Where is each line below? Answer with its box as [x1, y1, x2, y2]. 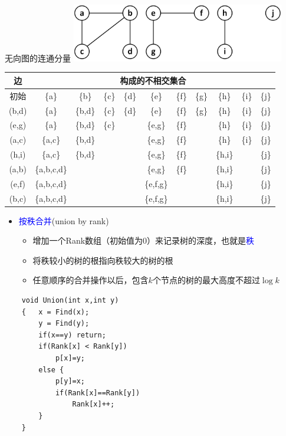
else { [38, 365, 64, 374]
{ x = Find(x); [21, 307, 90, 316]
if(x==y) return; [38, 330, 106, 339]
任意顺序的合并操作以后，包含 [32, 274, 149, 286]
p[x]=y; [55, 354, 86, 363]
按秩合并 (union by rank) [18, 214, 109, 227]
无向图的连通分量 [5, 51, 71, 64]
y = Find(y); [38, 319, 90, 328]
